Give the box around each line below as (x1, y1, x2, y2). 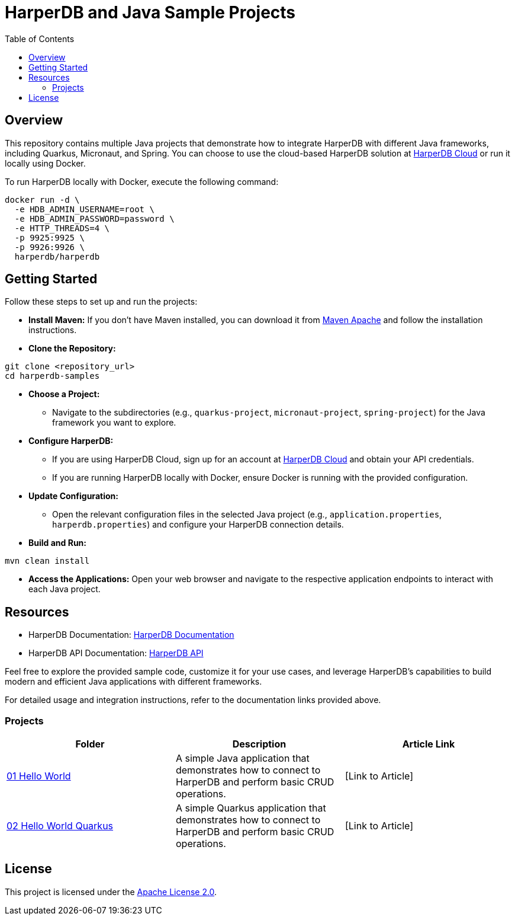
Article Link (402, 738, 455, 750)
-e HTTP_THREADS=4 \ (14, 223, 110, 233)
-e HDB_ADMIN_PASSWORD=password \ (14, 213, 175, 223)
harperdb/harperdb (14, 251, 100, 261)
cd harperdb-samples (5, 371, 100, 381)
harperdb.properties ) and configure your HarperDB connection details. (52, 519, 344, 530)
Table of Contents (5, 33, 75, 44)
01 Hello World (7, 770, 71, 782)
